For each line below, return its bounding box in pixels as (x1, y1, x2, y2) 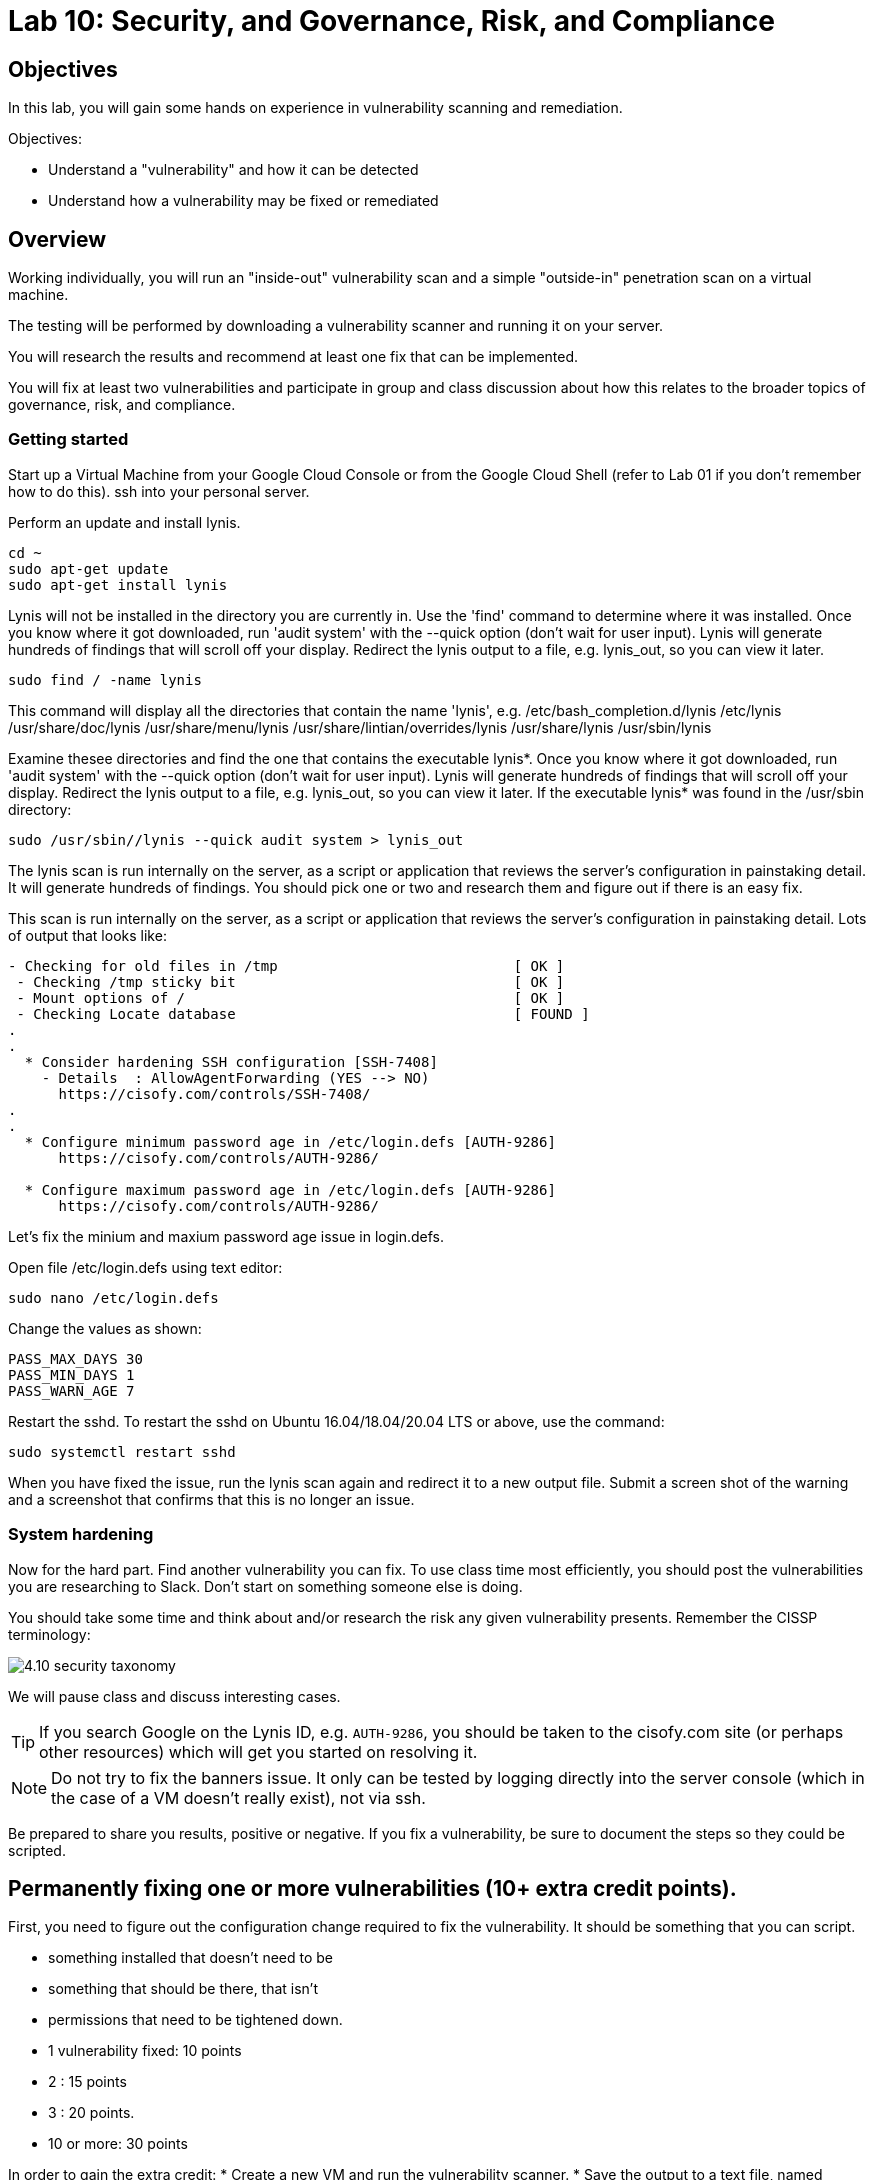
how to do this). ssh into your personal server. (8, 482, 310, 500)
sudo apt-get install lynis (8, 576, 228, 593)
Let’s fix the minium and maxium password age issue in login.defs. (8, 1227, 445, 1245)
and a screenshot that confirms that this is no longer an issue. (8, 1490, 415, 1508)
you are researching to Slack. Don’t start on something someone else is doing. (8, 1577, 523, 1595)
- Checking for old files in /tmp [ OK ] (8, 957, 565, 974)
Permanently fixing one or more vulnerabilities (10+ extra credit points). (8, 1875, 737, 1901)
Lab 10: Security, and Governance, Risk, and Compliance (8, 4, 775, 38)
